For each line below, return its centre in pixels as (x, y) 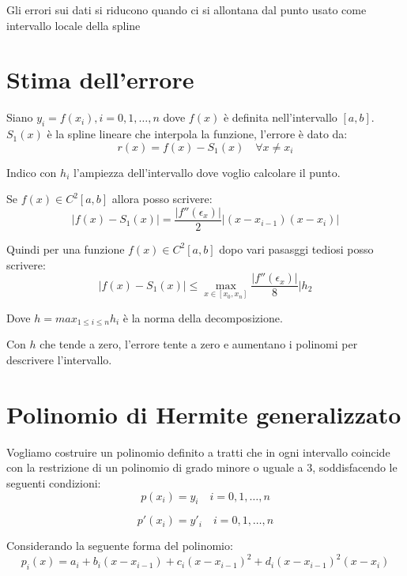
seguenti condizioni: (54, 482)
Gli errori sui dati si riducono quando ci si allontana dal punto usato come (187, 9)
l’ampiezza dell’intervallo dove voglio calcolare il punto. (207, 172)
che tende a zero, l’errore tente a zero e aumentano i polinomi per (199, 344)
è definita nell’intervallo (280, 117)
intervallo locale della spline (73, 25)
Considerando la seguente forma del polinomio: (120, 546)
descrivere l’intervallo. (59, 360)
